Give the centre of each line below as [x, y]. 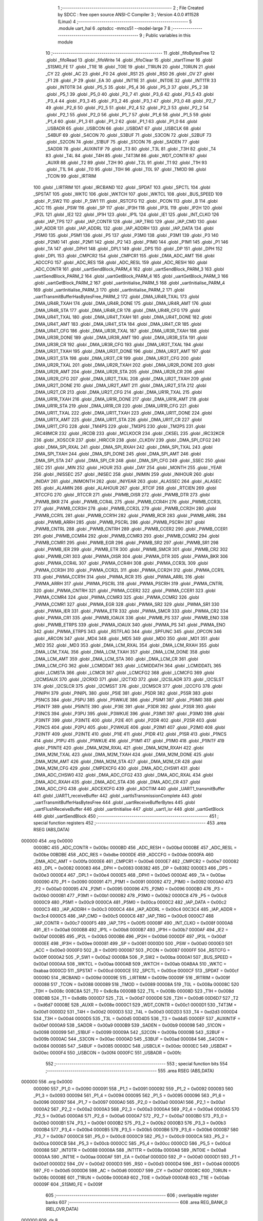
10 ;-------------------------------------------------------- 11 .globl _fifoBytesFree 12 [130, 53]
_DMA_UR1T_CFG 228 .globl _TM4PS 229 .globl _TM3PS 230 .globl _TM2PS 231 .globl [119, 426]
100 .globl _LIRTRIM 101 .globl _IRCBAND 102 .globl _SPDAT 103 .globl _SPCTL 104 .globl [122, 187]
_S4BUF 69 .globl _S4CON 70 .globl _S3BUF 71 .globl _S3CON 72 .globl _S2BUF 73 [129, 135]
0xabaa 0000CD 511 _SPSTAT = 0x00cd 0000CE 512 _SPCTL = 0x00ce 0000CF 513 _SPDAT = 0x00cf [136, 971]
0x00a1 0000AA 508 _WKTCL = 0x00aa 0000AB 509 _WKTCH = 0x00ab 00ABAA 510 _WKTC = [130, 964]
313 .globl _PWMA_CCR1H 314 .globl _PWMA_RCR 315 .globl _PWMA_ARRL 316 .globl [119, 577]
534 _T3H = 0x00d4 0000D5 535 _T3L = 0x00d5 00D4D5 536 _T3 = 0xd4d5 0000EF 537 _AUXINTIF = [137, 1019]
